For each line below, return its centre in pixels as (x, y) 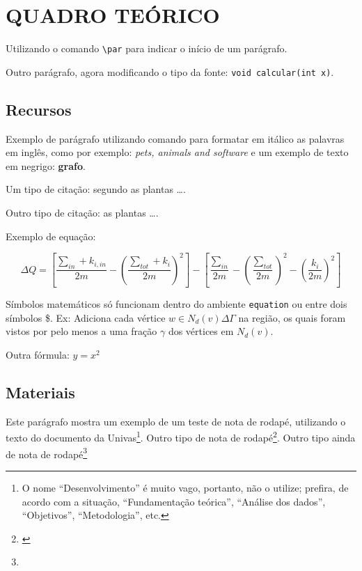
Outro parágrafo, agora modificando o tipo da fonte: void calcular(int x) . (170, 71)
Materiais (40, 392)
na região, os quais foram (292, 317)
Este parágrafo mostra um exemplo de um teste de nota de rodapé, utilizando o (176, 421)
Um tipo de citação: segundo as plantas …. (96, 189)
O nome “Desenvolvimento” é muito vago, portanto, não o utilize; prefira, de (185, 487)
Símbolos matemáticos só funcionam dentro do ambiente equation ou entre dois (176, 304)
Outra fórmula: (38, 355)
